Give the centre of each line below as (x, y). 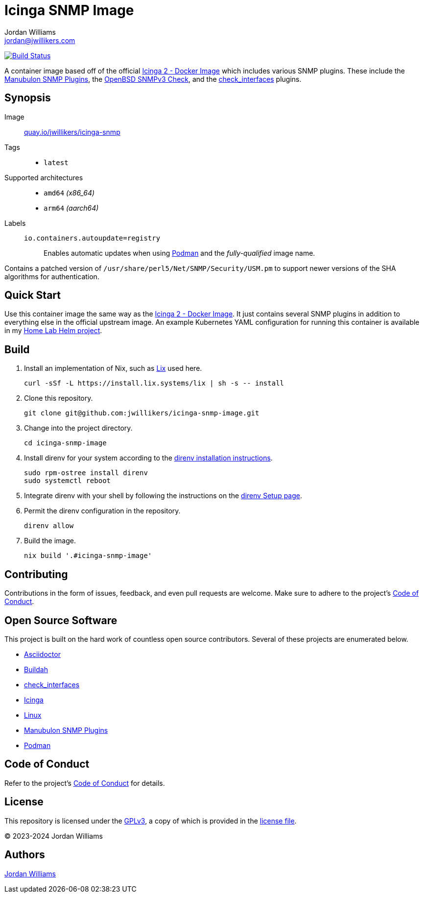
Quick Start (33, 295)
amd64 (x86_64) (69, 193)
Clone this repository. (59, 398)
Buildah (36, 669)
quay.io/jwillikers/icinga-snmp (72, 132)
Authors (25, 855)
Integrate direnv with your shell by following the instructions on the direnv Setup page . (163, 496)
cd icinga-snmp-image (65, 443)
